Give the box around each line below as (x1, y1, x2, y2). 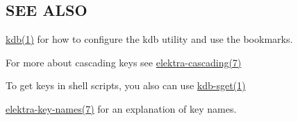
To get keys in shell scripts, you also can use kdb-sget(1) (6, 78, 246, 93)
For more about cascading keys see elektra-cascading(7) (6, 55, 242, 69)
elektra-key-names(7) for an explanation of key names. (6, 101, 237, 115)
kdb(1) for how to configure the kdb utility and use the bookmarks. (6, 32, 293, 46)
